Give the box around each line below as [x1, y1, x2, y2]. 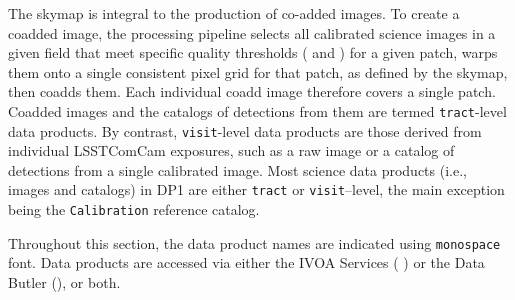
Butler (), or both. [8, 272, 121, 293]
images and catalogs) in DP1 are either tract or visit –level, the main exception [8, 179, 505, 200]
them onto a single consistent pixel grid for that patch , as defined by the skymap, [8, 61, 508, 82]
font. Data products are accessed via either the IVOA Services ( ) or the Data [8, 252, 485, 273]
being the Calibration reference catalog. [8, 199, 260, 220]
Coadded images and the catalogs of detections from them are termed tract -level [8, 100, 507, 121]
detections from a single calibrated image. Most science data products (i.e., [8, 159, 467, 180]
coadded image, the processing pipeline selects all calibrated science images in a [8, 22, 496, 43]
